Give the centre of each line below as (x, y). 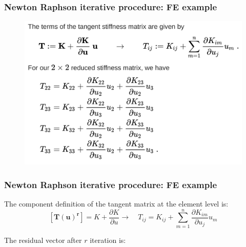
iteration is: (108, 240)
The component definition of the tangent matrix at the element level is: (116, 203)
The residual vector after (43, 240)
